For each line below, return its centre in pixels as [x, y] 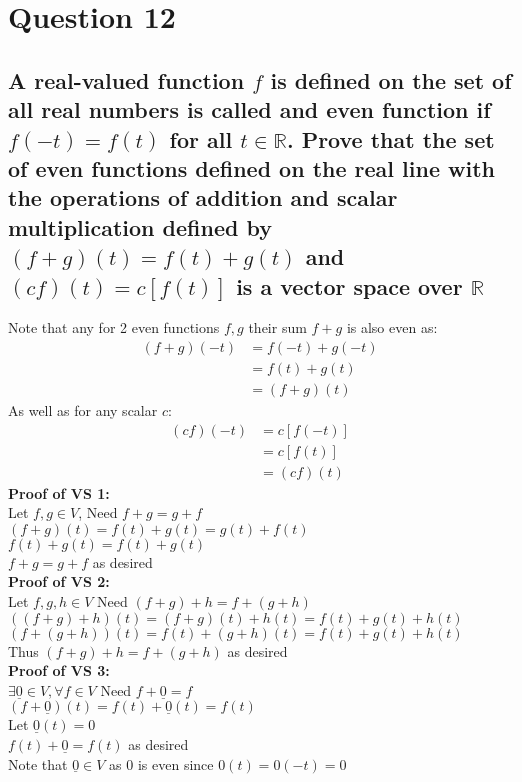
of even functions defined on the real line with [251, 167]
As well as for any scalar [83, 410]
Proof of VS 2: [59, 581]
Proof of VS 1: [59, 492]
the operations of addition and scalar [203, 197]
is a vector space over [349, 285]
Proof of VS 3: [59, 670]
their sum [277, 327]
